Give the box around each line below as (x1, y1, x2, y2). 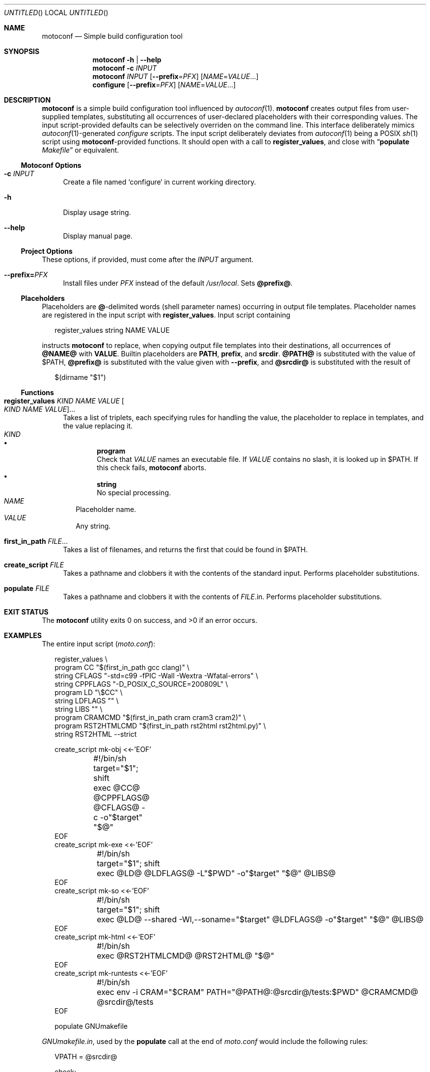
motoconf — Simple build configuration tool (42, 32, 183, 40)
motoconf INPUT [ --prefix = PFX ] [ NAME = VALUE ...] (92, 72, 259, 80)
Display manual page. (63, 232, 133, 240)
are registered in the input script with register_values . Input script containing (42, 311, 291, 319)
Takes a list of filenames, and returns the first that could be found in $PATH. (63, 545, 308, 554)
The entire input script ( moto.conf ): (42, 640, 156, 648)
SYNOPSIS (4, 47, 40, 55)
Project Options (21, 247, 73, 255)
